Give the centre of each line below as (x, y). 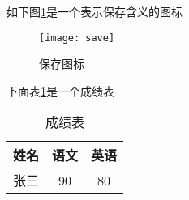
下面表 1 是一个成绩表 (60, 90)
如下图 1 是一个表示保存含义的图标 (94, 11)
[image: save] (77, 38)
